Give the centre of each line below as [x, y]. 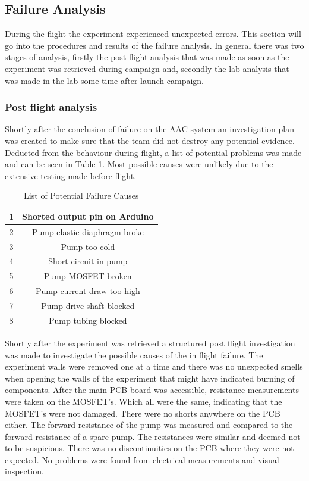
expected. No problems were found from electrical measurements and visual [142, 459]
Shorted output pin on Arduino [88, 216]
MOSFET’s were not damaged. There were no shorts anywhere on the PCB [143, 413]
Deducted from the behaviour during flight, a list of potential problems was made [153, 152]
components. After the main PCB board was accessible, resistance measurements [152, 390]
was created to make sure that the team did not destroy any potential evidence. [150, 140]
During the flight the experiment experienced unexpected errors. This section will [153, 34]
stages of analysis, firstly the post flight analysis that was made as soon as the [147, 57]
